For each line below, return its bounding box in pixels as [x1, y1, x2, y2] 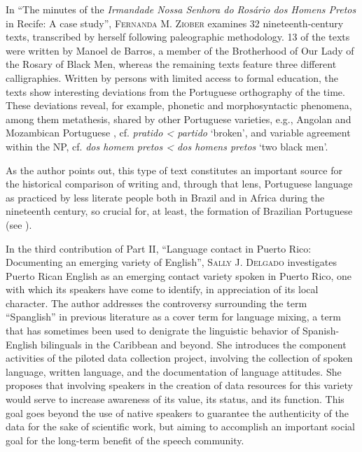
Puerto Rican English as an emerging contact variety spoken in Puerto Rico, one [6, 268, 352, 283]
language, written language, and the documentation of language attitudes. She [6, 364, 342, 379]
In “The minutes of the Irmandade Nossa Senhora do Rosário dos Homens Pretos [6, 2, 356, 16]
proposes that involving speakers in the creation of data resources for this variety [6, 378, 353, 393]
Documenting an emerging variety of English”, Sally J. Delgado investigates [6, 255, 337, 269]
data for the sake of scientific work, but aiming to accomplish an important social [6, 419, 355, 434]
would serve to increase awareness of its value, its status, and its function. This [6, 392, 344, 407]
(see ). [6, 217, 32, 232]
